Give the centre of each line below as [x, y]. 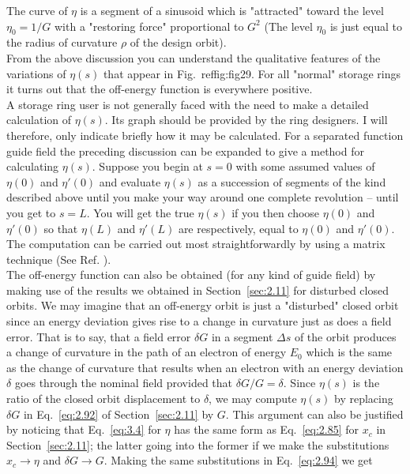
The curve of [37, 10]
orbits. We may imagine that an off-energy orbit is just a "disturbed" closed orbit [203, 305]
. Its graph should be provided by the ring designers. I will [246, 120]
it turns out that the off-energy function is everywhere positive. [160, 89]
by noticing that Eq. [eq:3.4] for [84, 429]
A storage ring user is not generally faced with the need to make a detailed [188, 104]
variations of [36, 73]
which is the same [349, 352]
